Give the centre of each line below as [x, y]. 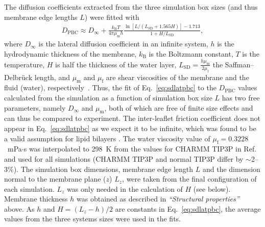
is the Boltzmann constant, [191, 53]
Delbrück [18, 77]
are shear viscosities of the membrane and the [177, 77]
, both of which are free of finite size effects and [179, 107]
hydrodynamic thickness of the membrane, [70, 53]
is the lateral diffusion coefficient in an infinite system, [123, 44]
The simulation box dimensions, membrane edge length [107, 169]
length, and [52, 77]
